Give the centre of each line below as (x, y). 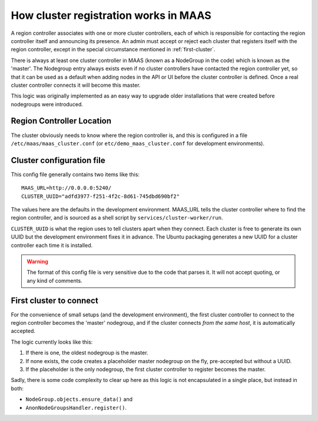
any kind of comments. (54, 280)
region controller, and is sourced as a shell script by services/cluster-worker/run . (117, 218)
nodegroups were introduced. (47, 104)
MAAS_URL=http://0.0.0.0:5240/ (67, 188)
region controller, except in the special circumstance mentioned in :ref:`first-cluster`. (113, 50)
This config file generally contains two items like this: (75, 174)
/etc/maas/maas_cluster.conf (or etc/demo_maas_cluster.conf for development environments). (138, 143)
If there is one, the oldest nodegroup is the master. (87, 353)
